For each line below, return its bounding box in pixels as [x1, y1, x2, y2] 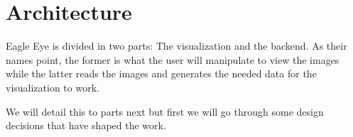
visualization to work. [6, 80, 99, 94]
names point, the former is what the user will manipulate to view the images [6, 52, 340, 67]
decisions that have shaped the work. [6, 118, 166, 133]
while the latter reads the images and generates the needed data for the [6, 66, 317, 81]
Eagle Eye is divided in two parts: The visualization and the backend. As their [6, 38, 347, 53]
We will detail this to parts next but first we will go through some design [6, 104, 324, 119]
